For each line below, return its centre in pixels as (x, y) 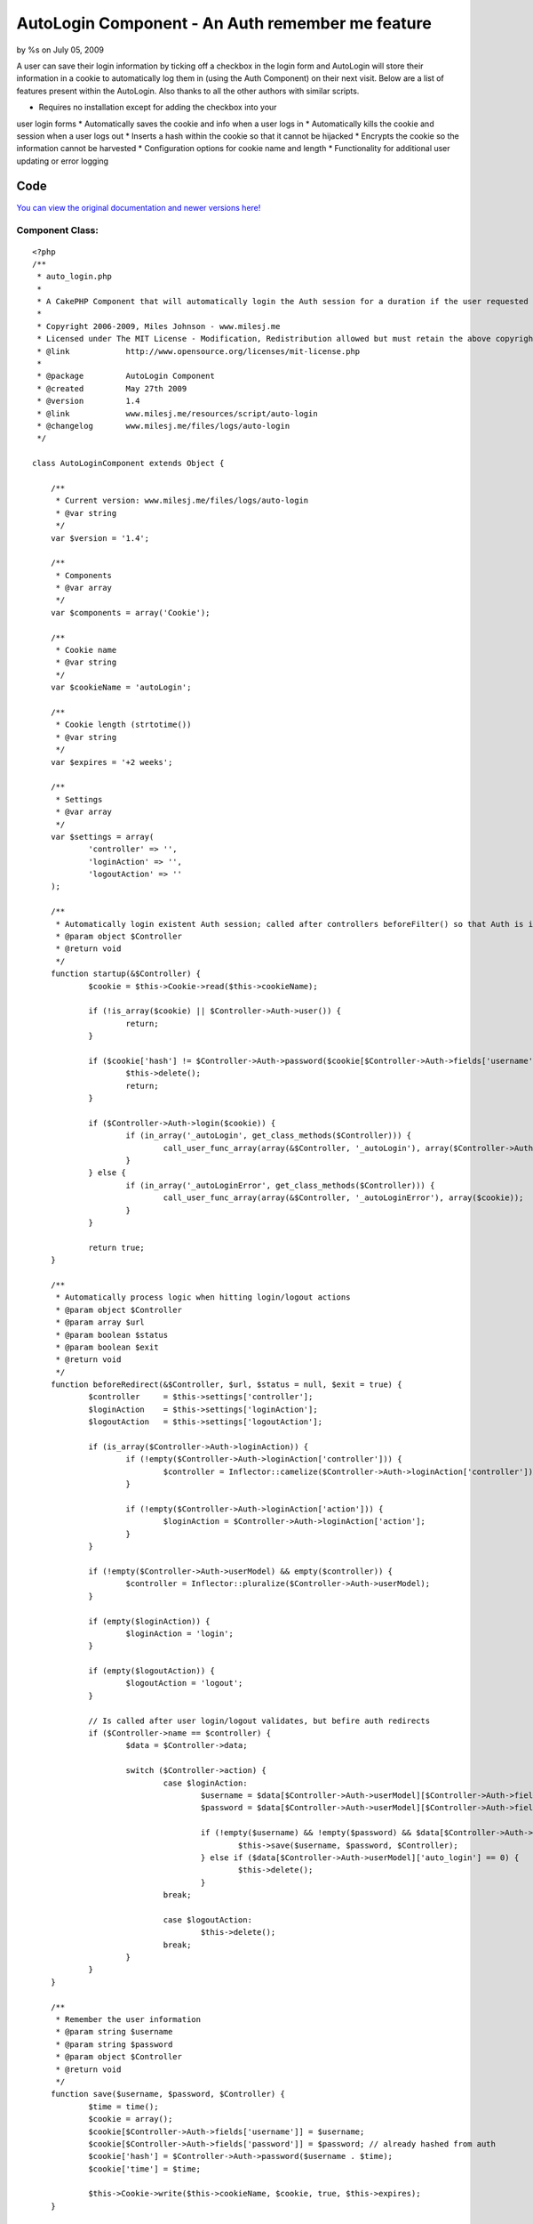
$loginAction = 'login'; (180, 1633)
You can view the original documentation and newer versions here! (139, 207)
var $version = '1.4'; (100, 538)
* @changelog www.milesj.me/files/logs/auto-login (163, 426)
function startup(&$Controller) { (126, 974)
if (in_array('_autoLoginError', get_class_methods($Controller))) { (280, 1185)
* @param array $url (100, 1322)
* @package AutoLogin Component (126, 376)
